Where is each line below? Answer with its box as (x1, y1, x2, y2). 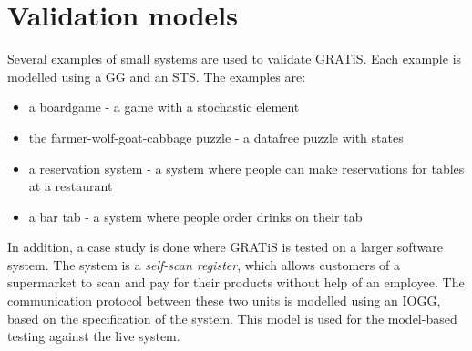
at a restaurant (28, 176, 113, 196)
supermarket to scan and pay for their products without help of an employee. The (7, 273, 465, 292)
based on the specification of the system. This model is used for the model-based (7, 308, 457, 327)
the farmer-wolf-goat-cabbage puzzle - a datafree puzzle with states (28, 127, 404, 146)
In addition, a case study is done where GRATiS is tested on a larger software (7, 237, 444, 256)
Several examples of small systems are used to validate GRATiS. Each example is (7, 49, 462, 68)
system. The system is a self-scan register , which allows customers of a (7, 255, 400, 274)
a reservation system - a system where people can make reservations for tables (28, 158, 465, 177)
